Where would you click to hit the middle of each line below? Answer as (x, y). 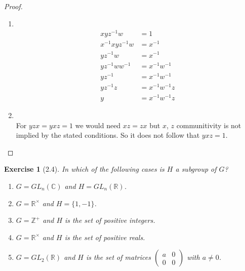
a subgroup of (196, 169)
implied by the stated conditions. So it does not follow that (108, 135)
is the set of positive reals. (105, 237)
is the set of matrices (118, 257)
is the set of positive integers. (110, 220)
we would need (98, 125)
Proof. (13, 6)
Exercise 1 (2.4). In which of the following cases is (84, 169)
